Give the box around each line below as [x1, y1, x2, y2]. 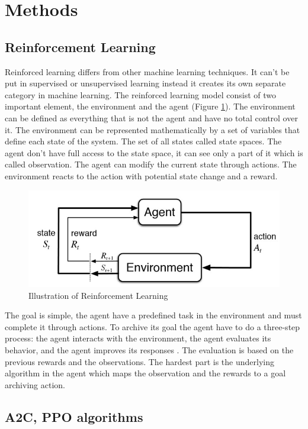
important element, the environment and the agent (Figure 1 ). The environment [5, 100, 296, 112]
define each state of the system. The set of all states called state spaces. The [5, 135, 282, 147]
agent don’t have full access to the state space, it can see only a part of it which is [5, 146, 303, 159]
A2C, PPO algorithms [5, 407, 143, 425]
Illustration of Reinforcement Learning [28, 289, 168, 301]
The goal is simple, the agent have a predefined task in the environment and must [5, 309, 302, 321]
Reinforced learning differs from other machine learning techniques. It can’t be [5, 65, 290, 78]
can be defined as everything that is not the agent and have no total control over [5, 111, 298, 124]
